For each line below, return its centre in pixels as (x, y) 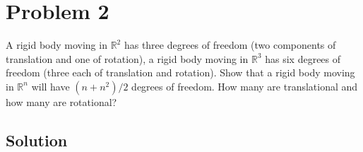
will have (50, 86)
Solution (37, 140)
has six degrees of (303, 58)
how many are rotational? (61, 101)
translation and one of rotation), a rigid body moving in (127, 58)
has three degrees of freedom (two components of (230, 45)
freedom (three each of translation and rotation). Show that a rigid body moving (180, 72)
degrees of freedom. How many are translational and (245, 86)
